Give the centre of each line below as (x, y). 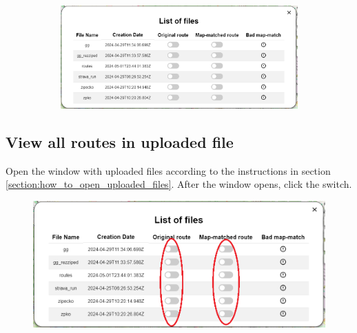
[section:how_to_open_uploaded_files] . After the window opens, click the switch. (179, 184)
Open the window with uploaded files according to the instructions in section (168, 170)
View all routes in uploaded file (120, 141)
